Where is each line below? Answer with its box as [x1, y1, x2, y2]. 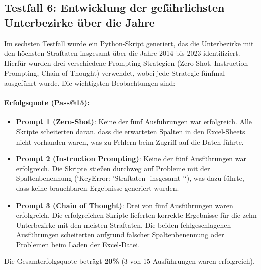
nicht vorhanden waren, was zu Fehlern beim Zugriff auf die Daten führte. [16, 136, 244, 147]
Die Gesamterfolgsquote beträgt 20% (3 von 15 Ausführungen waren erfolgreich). [4, 256, 255, 266]
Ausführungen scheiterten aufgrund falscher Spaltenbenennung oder [16, 229, 224, 240]
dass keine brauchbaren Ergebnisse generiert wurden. [16, 182, 179, 193]
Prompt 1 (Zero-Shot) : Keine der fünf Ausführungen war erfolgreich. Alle [16, 116, 252, 127]
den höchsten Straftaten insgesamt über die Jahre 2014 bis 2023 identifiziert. [4, 48, 240, 58]
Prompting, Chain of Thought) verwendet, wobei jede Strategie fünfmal [4, 67, 225, 78]
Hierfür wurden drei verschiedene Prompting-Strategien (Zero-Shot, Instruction [4, 57, 248, 68]
